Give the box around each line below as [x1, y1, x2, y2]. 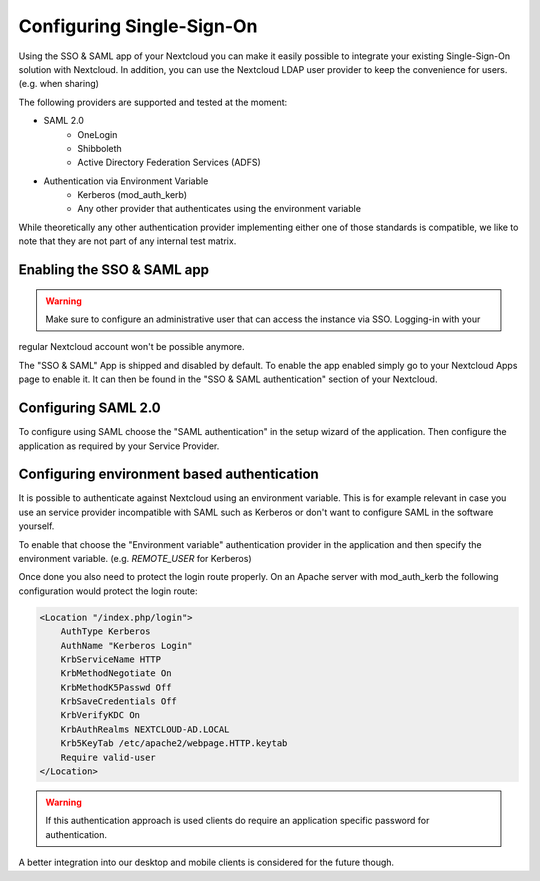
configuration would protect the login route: [18, 585, 198, 597]
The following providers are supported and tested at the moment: [18, 96, 288, 108]
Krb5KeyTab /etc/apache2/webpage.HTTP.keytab [60, 738, 288, 749]
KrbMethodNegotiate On [60, 668, 172, 679]
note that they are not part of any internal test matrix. [18, 235, 237, 247]
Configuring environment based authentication [18, 466, 319, 483]
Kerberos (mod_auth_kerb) [77, 189, 188, 201]
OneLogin [77, 128, 118, 140]
